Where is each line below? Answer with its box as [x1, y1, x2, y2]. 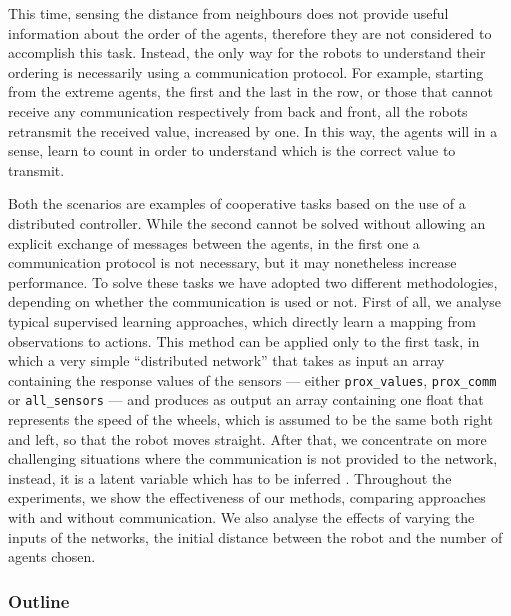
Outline [8, 588, 70, 613]
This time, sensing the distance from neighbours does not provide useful [8, 3, 449, 23]
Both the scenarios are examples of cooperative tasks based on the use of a [8, 193, 466, 214]
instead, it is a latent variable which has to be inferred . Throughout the [8, 467, 452, 488]
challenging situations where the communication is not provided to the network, [8, 448, 498, 469]
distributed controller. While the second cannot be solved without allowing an [8, 212, 486, 233]
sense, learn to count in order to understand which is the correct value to [8, 140, 456, 161]
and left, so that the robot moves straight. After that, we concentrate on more [8, 428, 487, 449]
